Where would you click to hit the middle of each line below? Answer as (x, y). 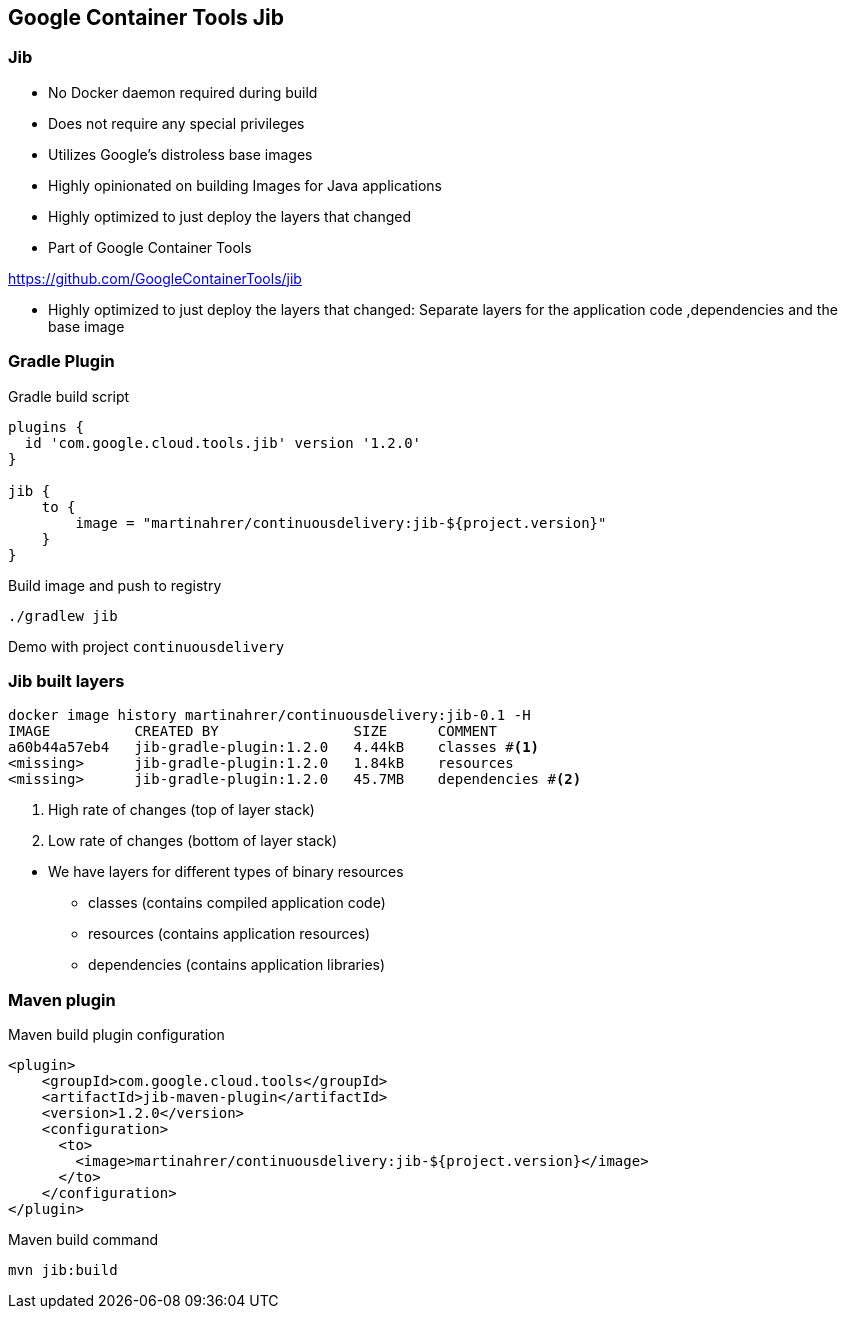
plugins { (46, 426)
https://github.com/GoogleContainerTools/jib (155, 278)
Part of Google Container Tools (150, 247)
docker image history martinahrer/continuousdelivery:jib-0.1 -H (269, 715)
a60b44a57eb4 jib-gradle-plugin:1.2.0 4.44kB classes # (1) (274, 747)
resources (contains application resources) (229, 934)
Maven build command (83, 1240)
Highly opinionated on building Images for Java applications (245, 185)
